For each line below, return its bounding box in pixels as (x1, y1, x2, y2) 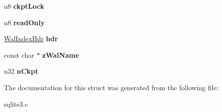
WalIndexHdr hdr (4, 33, 58, 44)
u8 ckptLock (4, 1, 45, 11)
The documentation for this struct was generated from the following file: (4, 82, 219, 92)
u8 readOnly (4, 17, 45, 27)
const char (4, 49, 34, 60)
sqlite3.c (4, 98, 28, 109)
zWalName (42, 49, 79, 60)
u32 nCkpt (4, 66, 38, 76)
